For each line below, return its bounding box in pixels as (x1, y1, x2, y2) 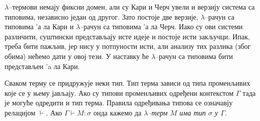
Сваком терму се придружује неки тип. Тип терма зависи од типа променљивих (5, 78, 250, 88)
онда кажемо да (93, 107, 142, 117)
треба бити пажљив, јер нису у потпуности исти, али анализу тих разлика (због (5, 41, 251, 51)
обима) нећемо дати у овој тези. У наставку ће (5, 50, 149, 61)
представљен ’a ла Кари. (5, 60, 80, 71)
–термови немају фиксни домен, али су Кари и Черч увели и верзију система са (9, 2, 255, 12)
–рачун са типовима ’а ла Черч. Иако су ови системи (80, 21, 243, 32)
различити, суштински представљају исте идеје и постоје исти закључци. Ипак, (5, 31, 250, 41)
